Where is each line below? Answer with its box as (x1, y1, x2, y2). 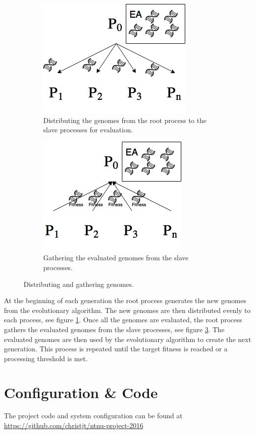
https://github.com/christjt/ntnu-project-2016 (4, 420, 143, 431)
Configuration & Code (4, 382, 158, 402)
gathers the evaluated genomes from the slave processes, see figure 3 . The (4, 324, 225, 334)
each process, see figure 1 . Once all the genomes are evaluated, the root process (4, 314, 242, 325)
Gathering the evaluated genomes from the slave (43, 252, 189, 263)
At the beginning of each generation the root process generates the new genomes (4, 295, 247, 306)
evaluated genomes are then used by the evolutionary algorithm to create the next (4, 334, 252, 344)
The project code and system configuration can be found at (4, 410, 183, 421)
